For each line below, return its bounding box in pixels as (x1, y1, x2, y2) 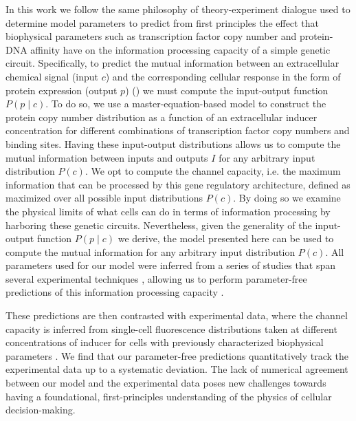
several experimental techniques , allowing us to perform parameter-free (5, 271, 307, 285)
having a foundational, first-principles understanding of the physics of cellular (5, 389, 332, 403)
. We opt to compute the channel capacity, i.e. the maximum (85, 164, 341, 178)
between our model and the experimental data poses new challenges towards (5, 376, 326, 390)
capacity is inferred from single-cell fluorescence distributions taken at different (5, 321, 337, 336)
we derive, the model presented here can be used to (118, 231, 334, 246)
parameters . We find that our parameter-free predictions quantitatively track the (5, 348, 349, 363)
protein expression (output (5, 83, 118, 97)
